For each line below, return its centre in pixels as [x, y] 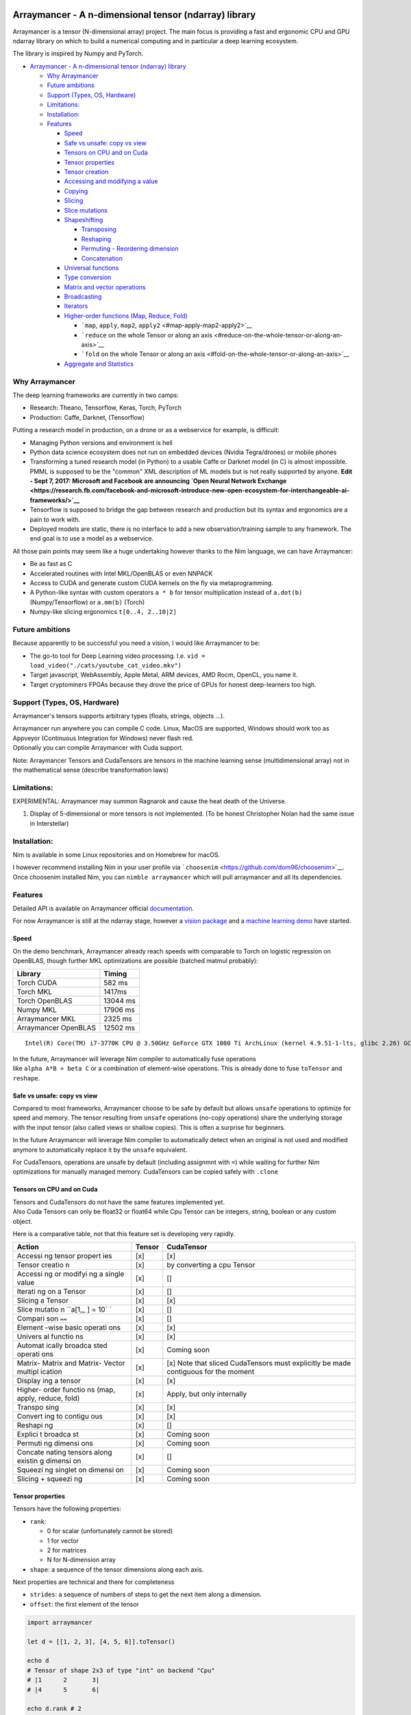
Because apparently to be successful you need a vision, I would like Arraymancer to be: [136, 643]
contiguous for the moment [211, 1372]
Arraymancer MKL [46, 1019]
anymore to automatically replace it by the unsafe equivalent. [100, 1150]
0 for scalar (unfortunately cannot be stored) [110, 1531]
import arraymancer [60, 1622]
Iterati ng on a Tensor [51, 1292]
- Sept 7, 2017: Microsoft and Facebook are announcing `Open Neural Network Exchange [158, 481]
